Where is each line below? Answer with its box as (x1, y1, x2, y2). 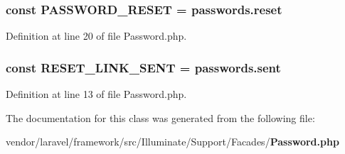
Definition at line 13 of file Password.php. (6, 87, 187, 101)
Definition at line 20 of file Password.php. (6, 28, 187, 43)
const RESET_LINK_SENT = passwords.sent (6, 58, 281, 76)
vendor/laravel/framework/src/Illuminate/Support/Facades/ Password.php (6, 134, 339, 149)
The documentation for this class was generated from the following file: (6, 110, 315, 125)
